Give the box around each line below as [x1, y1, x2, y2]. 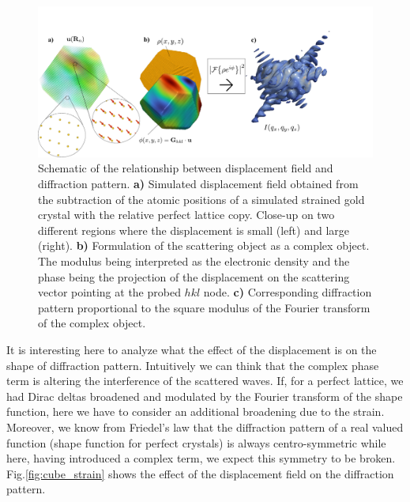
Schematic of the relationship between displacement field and [38, 160, 333, 176]
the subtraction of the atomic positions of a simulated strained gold [38, 191, 365, 207]
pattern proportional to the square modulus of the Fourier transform [38, 299, 371, 315]
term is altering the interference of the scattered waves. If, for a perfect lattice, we [6, 372, 404, 389]
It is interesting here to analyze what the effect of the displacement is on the [6, 342, 377, 357]
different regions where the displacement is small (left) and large [38, 221, 349, 238]
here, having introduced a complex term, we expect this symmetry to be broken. [6, 450, 396, 466]
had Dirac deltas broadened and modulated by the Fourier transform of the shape [6, 387, 403, 404]
